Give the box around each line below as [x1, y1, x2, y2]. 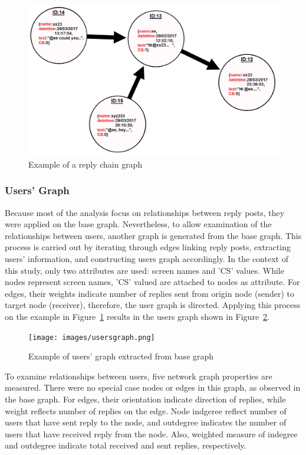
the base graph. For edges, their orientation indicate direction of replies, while [5, 393, 286, 405]
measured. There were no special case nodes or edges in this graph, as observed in [5, 381, 301, 394]
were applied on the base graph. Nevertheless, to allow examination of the [5, 218, 272, 230]
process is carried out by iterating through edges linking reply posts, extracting [5, 241, 291, 253]
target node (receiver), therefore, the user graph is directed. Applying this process [5, 299, 301, 311]
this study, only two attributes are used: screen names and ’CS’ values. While [5, 264, 284, 276]
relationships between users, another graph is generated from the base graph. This [5, 229, 302, 241]
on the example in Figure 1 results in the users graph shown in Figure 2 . [5, 310, 270, 323]
